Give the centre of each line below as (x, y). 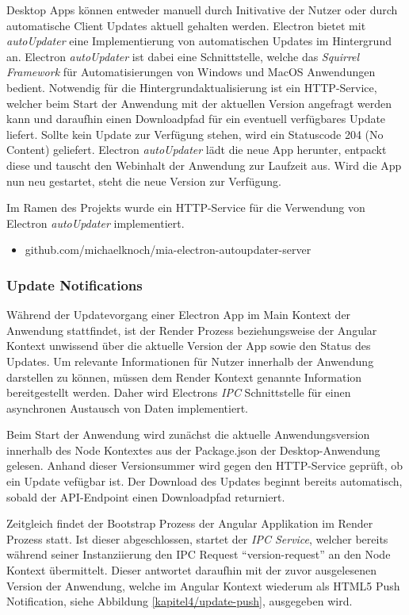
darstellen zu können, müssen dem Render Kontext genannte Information (184, 377)
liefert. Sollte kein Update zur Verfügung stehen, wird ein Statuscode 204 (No (195, 134)
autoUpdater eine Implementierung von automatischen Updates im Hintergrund (199, 41)
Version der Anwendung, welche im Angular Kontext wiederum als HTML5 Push (203, 585)
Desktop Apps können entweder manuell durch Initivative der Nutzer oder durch (202, 10)
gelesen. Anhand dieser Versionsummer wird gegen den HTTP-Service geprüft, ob (205, 465)
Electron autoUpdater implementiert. (96, 223)
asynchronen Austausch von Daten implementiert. (128, 407)
